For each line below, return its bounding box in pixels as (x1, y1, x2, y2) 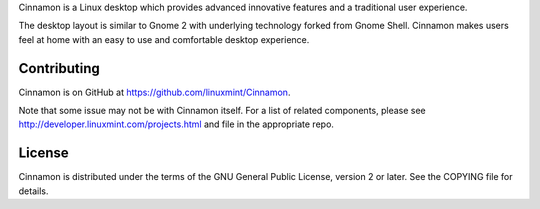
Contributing (18, 60, 100, 77)
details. (18, 185, 49, 197)
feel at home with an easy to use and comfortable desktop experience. (18, 33, 310, 45)
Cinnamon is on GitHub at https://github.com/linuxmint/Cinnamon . (18, 86, 291, 98)
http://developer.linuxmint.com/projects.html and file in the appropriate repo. (18, 118, 335, 130)
